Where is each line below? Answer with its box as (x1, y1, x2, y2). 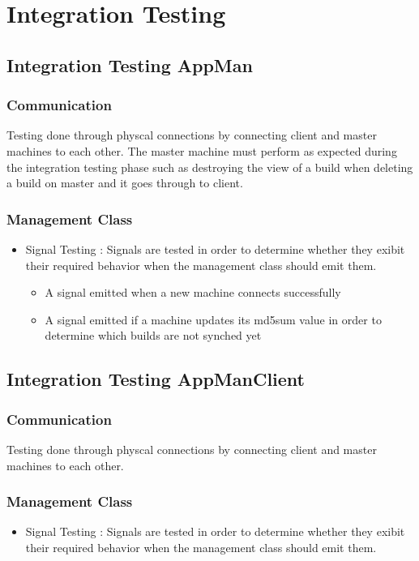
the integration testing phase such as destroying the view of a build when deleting (6, 158, 413, 175)
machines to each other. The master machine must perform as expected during (6, 142, 397, 159)
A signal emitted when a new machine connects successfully (45, 284, 341, 301)
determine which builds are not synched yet (45, 327, 262, 344)
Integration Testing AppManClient (6, 366, 305, 392)
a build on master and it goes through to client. (6, 174, 243, 191)
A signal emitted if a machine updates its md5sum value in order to (45, 310, 382, 328)
